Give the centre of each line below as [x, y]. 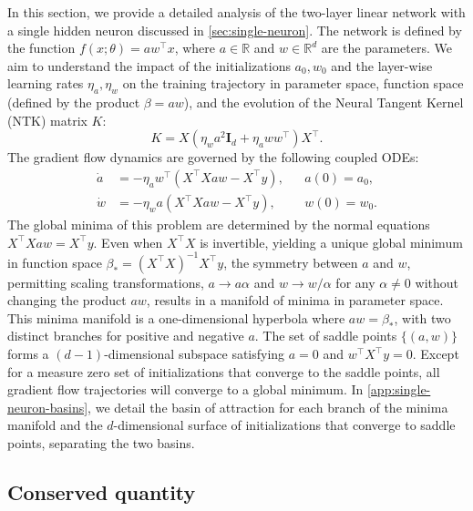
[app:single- [399, 389]
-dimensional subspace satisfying [195, 354]
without [437, 282]
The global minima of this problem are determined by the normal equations [219, 225]
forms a [28, 354]
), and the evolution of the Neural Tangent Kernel [324, 102]
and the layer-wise [382, 65]
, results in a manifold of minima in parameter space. [295, 300]
